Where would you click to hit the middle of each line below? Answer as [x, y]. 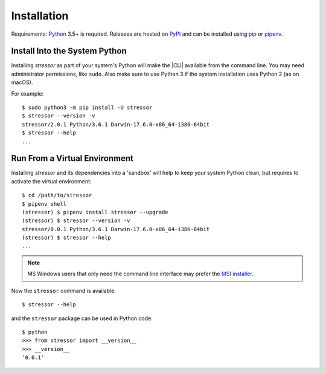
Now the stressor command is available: [63, 290]
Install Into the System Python [69, 51]
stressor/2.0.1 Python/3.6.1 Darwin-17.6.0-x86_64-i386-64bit [116, 124]
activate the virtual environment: [51, 181]
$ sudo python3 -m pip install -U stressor [87, 108]
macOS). [22, 82]
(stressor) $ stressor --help [67, 238]
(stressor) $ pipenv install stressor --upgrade [95, 212]
